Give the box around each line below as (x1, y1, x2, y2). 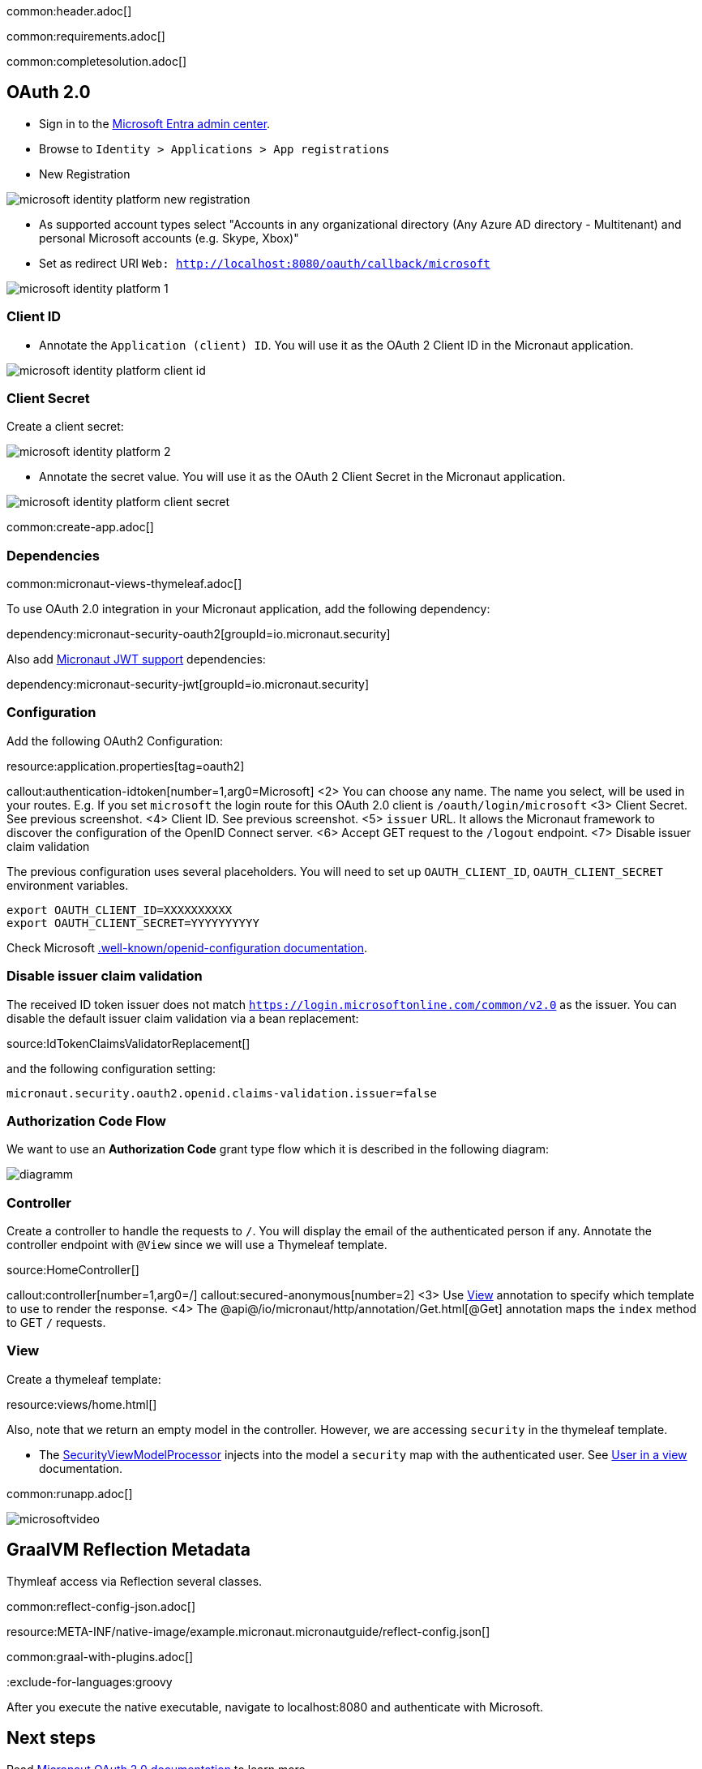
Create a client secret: (6, 419, 124, 434)
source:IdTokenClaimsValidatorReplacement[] (6, 1036, 250, 1050)
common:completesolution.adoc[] (6, 54, 187, 68)
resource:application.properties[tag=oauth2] (6, 758, 245, 773)
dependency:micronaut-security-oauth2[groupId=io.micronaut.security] (6, 627, 391, 642)
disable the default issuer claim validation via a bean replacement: (6, 1011, 359, 1025)
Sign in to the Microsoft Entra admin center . (39, 116, 271, 131)
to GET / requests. (6, 1316, 106, 1330)
